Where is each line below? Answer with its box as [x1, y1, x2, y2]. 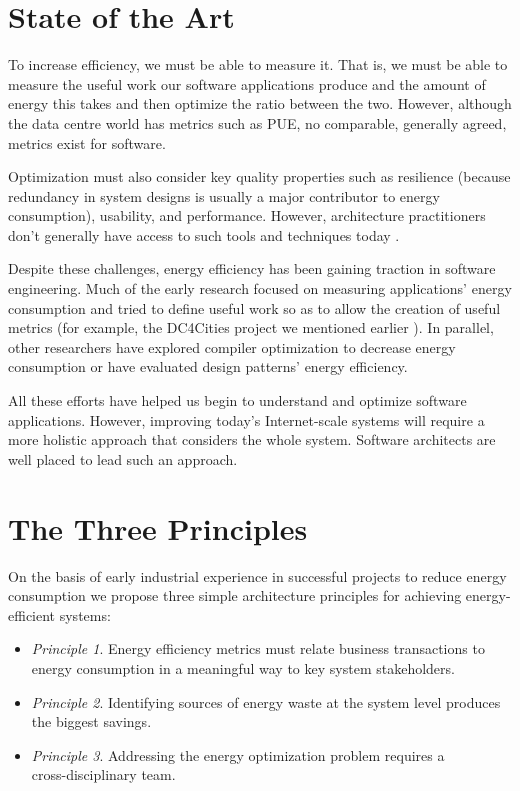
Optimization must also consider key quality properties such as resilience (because [8, 166, 511, 187]
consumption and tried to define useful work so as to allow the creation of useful [8, 297, 501, 318]
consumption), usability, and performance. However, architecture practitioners [8, 205, 486, 226]
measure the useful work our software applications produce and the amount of [8, 73, 486, 94]
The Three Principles [8, 507, 308, 548]
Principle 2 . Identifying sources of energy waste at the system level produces [31, 691, 501, 712]
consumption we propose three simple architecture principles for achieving [8, 585, 462, 606]
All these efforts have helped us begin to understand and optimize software [8, 390, 467, 411]
